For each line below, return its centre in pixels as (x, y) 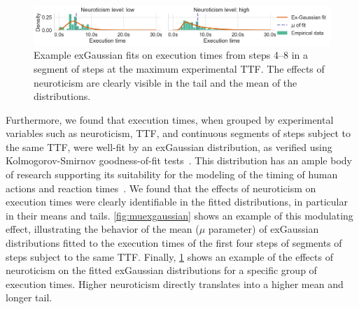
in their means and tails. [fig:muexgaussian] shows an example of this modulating (179, 215)
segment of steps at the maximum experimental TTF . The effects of (179, 68)
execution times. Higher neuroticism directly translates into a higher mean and (175, 283)
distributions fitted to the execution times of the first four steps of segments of (174, 243)
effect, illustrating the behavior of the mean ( (103, 229)
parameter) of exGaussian (263, 229)
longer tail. (29, 297)
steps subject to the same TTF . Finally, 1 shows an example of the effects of (169, 256)
